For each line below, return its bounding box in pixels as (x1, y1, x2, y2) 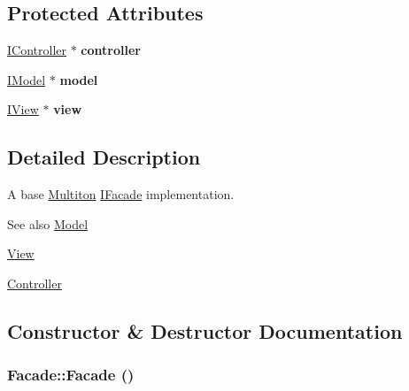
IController (7, 41, 66, 59)
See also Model (7, 214, 89, 233)
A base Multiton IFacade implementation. (7, 185, 235, 203)
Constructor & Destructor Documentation (7, 317, 403, 344)
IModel (7, 70, 46, 88)
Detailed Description (7, 143, 201, 171)
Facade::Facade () (7, 364, 135, 386)
